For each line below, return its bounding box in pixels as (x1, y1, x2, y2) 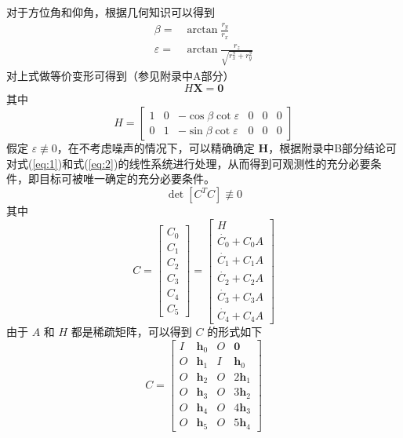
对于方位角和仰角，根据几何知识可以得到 (6, 4, 215, 20)
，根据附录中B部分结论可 (268, 140, 398, 156)
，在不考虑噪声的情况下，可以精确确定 (56, 140, 255, 156)
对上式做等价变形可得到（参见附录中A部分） (6, 68, 234, 84)
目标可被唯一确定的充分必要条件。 (38, 170, 215, 187)
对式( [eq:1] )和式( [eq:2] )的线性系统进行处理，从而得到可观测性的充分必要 (6, 155, 371, 171)
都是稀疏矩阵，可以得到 (71, 323, 192, 340)
